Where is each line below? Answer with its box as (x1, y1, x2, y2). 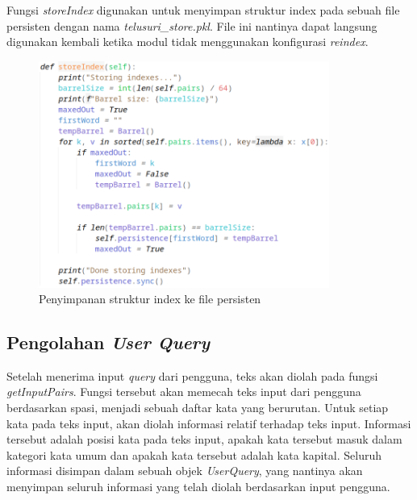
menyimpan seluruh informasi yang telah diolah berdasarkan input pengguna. (6, 478, 390, 495)
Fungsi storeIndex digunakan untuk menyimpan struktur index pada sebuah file (6, 2, 400, 18)
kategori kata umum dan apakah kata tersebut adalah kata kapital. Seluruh (6, 446, 382, 463)
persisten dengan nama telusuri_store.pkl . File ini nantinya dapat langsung (6, 17, 377, 34)
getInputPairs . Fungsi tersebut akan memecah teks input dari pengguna (6, 383, 361, 400)
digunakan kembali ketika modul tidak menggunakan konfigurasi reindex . (6, 33, 369, 50)
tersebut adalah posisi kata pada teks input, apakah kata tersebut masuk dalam (6, 431, 402, 448)
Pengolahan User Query (6, 330, 210, 355)
